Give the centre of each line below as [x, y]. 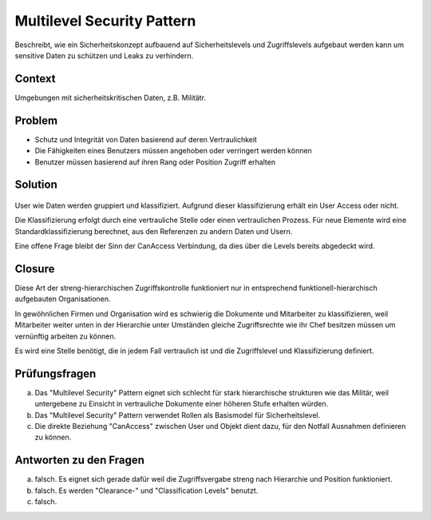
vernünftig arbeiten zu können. [65, 336]
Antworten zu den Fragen [80, 460]
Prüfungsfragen [55, 373]
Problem [36, 120]
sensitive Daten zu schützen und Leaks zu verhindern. [104, 55]
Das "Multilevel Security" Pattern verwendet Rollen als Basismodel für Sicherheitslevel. [178, 415]
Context [35, 79]
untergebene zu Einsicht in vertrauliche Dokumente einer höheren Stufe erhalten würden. [182, 404]
